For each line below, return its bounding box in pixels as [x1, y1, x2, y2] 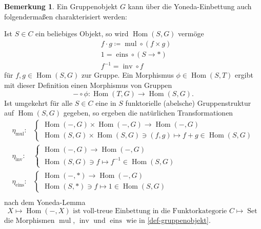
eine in [95, 97, 116, 108]
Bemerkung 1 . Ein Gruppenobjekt [4, 1, 118, 11]
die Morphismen [4, 214, 55, 225]
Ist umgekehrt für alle [4, 97, 73, 108]
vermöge [178, 28, 204, 39]
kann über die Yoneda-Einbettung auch [128, 1, 252, 11]
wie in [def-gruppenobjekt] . [126, 214, 211, 225]
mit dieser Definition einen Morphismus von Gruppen [4, 79, 172, 90]
